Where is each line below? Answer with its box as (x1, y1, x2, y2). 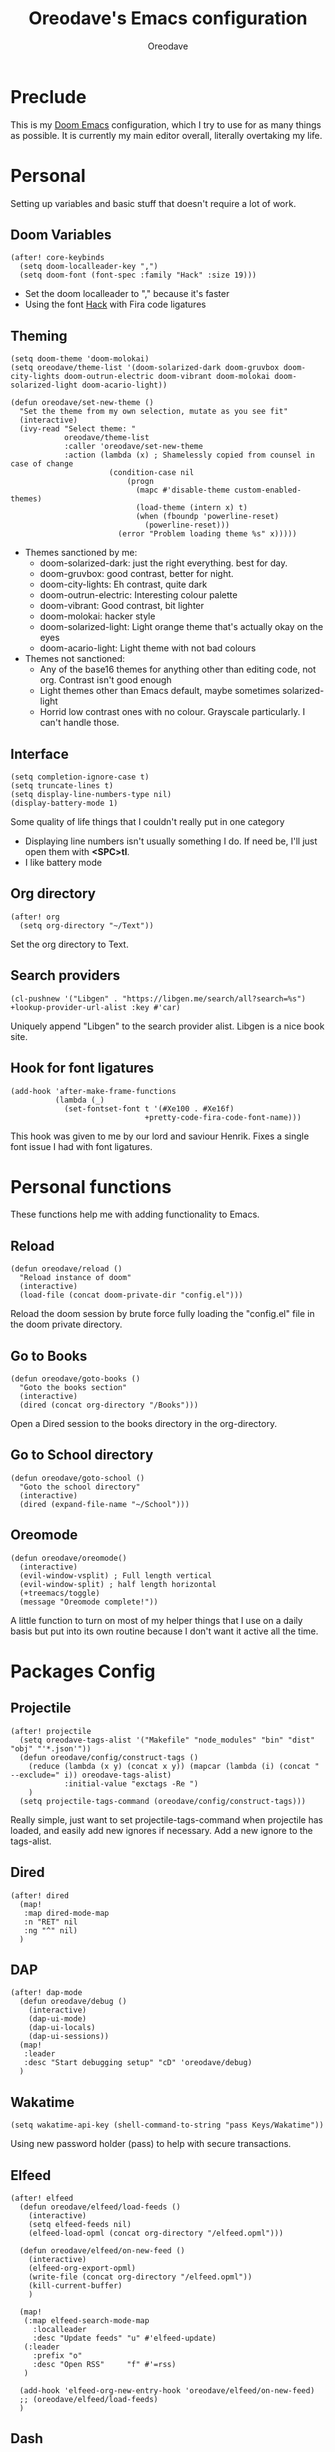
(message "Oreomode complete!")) (19, 1597, 159, 1607)
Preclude (10, 85, 87, 108)
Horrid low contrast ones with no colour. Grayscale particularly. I (39, 706, 306, 718)
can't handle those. (39, 717, 120, 729)
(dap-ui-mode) (28, 2014, 87, 2024)
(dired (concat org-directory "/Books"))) (19, 1400, 199, 1411)
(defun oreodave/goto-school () (10, 1473, 145, 1483)
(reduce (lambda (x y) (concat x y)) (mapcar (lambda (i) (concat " (28, 1761, 320, 1771)
